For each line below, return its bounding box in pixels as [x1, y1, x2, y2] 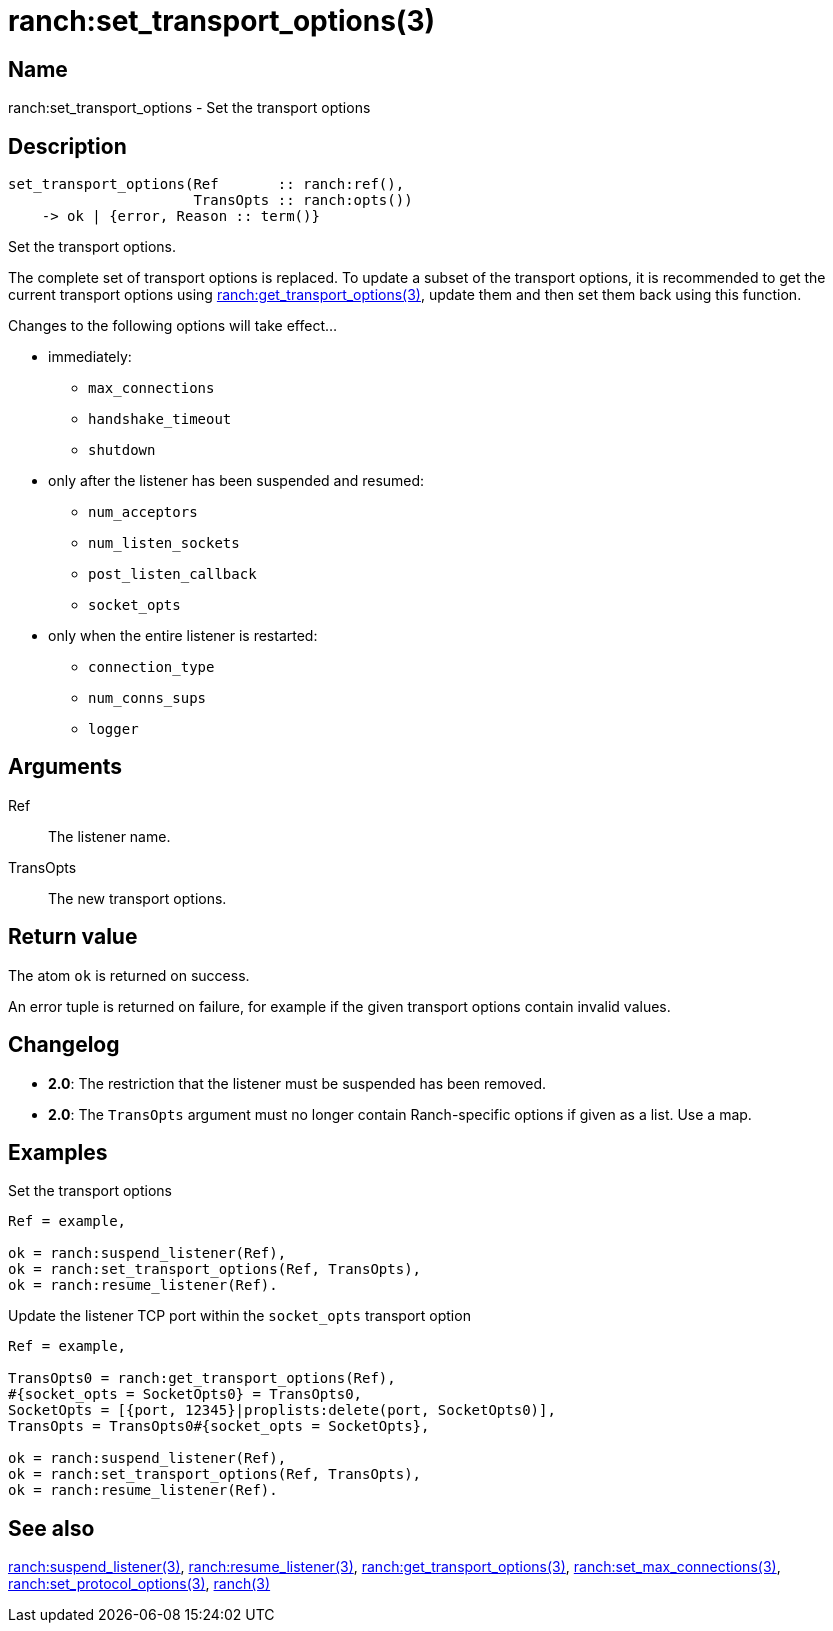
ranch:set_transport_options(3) [8, 4, 436, 38]
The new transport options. [48, 889, 227, 907]
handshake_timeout [88, 411, 232, 428]
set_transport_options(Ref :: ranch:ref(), [8, 176, 405, 193]
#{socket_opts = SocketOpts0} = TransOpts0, [8, 1386, 363, 1403]
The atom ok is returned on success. [8, 966, 250, 984]
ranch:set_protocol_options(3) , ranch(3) [8, 1575, 271, 1593]
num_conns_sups [88, 690, 207, 707]
